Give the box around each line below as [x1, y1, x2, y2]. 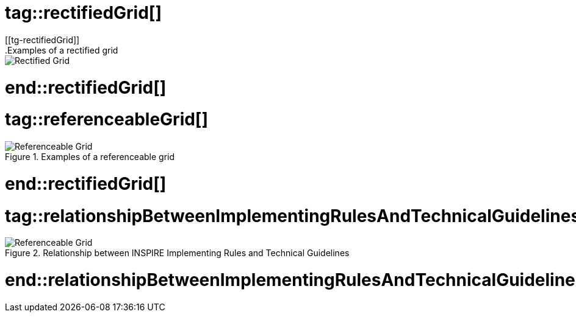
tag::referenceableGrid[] [5, 109, 208, 130]
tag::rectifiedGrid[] [5, 2, 162, 23]
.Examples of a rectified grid [5, 44, 118, 55]
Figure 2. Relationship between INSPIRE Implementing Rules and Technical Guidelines [5, 248, 350, 259]
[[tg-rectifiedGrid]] [5, 34, 80, 45]
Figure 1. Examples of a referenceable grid [5, 152, 175, 162]
